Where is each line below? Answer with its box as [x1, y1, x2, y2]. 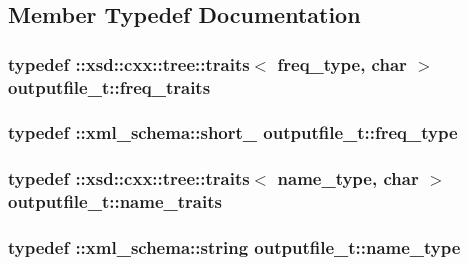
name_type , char [277, 166, 419, 191]
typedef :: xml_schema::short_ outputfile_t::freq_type [8, 120, 458, 145]
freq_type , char [277, 51, 407, 76]
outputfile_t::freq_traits [8, 74, 211, 99]
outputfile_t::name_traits [8, 189, 222, 214]
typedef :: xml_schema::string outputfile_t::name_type [8, 235, 461, 260]
